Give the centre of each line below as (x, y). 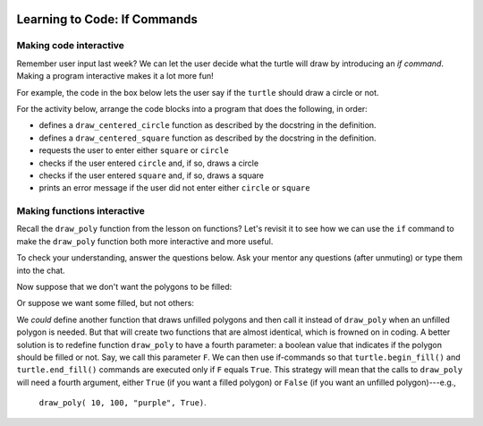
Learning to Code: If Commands (107, 19)
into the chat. (41, 270)
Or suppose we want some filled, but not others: (105, 303)
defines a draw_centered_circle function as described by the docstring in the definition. (208, 125)
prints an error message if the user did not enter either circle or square (174, 188)
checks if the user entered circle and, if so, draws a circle (149, 163)
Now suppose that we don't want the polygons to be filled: (124, 286)
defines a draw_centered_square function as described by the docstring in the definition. (208, 138)
